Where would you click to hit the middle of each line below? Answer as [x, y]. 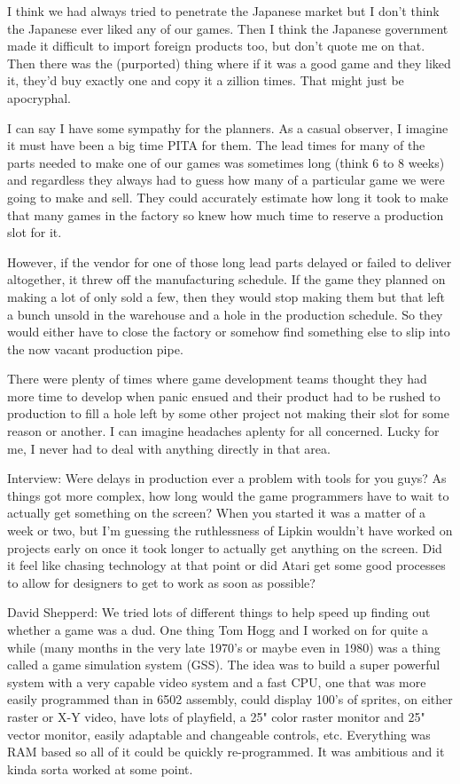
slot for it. [35, 232]
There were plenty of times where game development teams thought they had [217, 379]
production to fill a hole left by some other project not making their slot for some [228, 413]
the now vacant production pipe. [95, 348]
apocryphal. [39, 97]
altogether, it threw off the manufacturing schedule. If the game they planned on [226, 279]
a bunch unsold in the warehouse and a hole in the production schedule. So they [225, 314]
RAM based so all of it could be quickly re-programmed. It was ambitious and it [226, 752]
